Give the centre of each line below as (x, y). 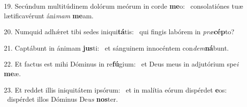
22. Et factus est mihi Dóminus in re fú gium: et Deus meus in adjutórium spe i (121, 64)
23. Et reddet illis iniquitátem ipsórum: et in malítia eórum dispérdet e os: (115, 89)
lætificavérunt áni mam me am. (49, 15)
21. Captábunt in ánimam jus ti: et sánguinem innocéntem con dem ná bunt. (116, 47)
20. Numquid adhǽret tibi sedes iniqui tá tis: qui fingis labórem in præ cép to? (119, 32)
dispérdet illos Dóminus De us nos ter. (62, 99)
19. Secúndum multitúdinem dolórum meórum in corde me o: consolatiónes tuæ (123, 6)
